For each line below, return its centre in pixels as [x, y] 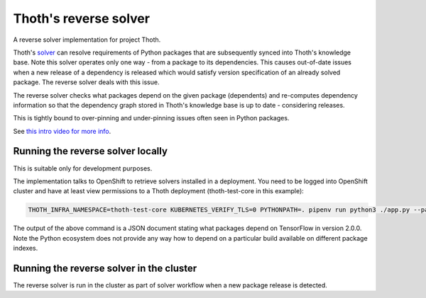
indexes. [26, 248]
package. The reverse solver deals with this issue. [86, 82]
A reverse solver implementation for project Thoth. [87, 40]
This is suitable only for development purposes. [83, 168]
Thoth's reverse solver [82, 18]
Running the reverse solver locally [91, 151]
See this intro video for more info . [62, 131]
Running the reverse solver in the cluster [105, 268]
